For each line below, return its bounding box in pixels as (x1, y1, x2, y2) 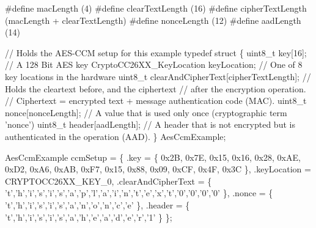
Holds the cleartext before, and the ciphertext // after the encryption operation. (5, 82, 306, 95)
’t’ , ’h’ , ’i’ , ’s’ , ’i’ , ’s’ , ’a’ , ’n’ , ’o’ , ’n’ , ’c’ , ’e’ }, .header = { (5, 198, 190, 211)
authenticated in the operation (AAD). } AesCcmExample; (5, 130, 226, 142)
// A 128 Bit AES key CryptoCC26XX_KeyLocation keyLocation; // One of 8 (5, 58, 303, 71)
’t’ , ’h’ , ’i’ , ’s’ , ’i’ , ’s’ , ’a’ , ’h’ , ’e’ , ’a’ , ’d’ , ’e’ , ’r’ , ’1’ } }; (5, 210, 172, 223)
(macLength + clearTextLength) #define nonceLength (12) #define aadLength (5, 13, 301, 26)
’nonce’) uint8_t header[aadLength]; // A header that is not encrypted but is (5, 118, 295, 131)
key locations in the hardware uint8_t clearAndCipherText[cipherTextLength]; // (5, 70, 311, 83)
